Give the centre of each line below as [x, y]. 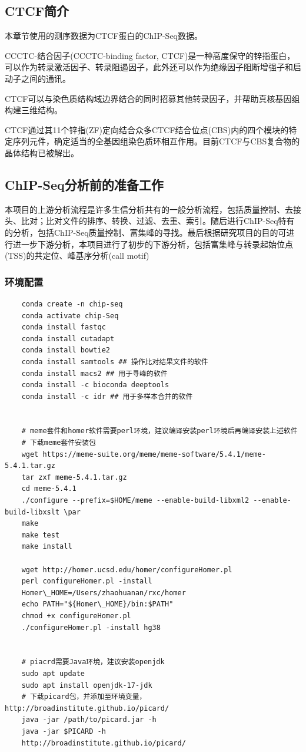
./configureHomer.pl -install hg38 [91, 627]
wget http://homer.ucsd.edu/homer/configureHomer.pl [127, 570]
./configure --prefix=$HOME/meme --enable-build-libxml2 [135, 501]
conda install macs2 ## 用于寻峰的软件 [94, 373]
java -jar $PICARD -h [64, 731]
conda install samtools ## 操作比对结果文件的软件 [115, 362]
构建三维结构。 [34, 110]
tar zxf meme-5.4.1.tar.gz [74, 477]
